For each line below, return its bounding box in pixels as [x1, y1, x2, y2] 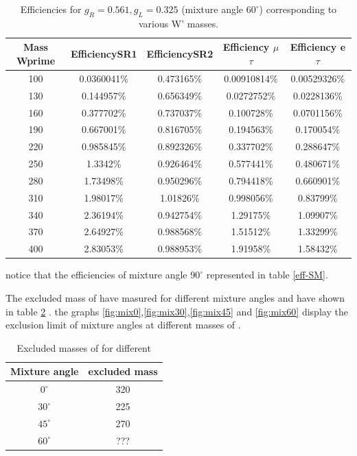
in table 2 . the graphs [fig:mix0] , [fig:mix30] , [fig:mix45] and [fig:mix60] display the [5, 304, 348, 318]
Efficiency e [290, 40, 346, 54]
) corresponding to [259, 2, 337, 16]
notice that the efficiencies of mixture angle [5, 267, 187, 282]
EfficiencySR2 [146, 47, 214, 61]
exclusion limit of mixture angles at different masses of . [5, 317, 241, 332]
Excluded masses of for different [16, 340, 151, 355]
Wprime [16, 53, 56, 67]
